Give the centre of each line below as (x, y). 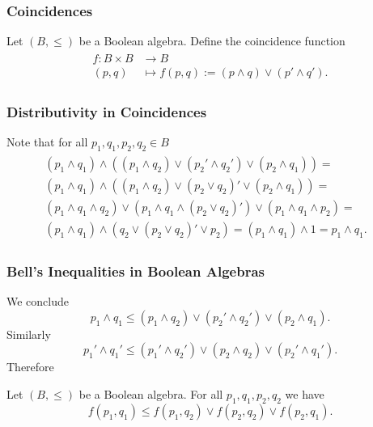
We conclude (38, 301)
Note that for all (47, 142)
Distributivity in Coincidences (107, 111)
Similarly (29, 334)
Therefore (30, 367)
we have (305, 394)
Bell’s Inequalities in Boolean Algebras (136, 271)
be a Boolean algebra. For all (151, 394)
